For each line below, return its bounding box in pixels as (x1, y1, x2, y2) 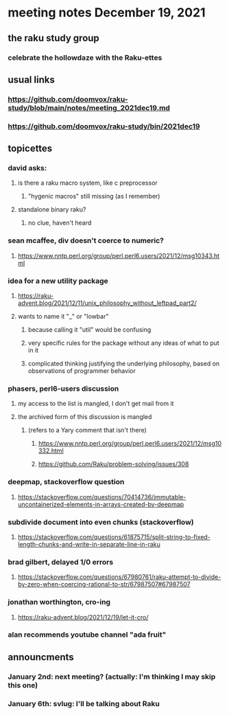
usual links (8, 73, 56, 85)
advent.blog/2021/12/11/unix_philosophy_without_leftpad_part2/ (17, 299, 197, 307)
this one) (8, 680, 38, 690)
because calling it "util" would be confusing (27, 326, 152, 334)
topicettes (8, 143, 53, 155)
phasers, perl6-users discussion (8, 383, 119, 393)
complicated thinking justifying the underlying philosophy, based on (27, 359, 220, 368)
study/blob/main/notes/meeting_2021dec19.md (8, 103, 171, 113)
